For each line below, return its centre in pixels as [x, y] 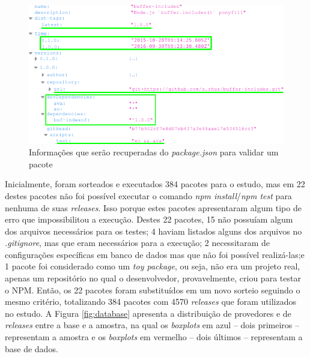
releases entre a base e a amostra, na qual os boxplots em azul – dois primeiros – [152, 325]
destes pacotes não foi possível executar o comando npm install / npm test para [148, 195]
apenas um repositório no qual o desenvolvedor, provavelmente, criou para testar [153, 278]
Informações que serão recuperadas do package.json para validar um [154, 152]
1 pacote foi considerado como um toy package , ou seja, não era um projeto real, [153, 266]
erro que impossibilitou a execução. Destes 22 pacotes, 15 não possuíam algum [149, 219]
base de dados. [32, 348]
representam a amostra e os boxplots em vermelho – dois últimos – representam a [154, 337]
